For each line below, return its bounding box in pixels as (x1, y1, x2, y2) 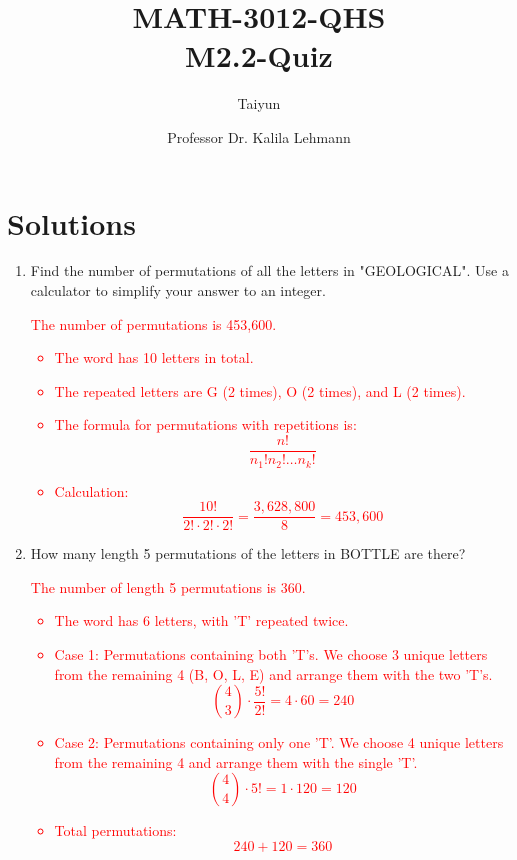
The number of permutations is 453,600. (30, 313, 277, 334)
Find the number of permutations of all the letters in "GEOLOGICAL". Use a (30, 260, 509, 281)
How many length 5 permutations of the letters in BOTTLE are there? (30, 543, 466, 564)
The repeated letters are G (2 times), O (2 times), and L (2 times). (54, 380, 466, 401)
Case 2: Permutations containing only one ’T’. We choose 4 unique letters (54, 732, 504, 753)
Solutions (7, 202, 136, 243)
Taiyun (237, 93, 281, 114)
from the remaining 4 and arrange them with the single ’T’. (54, 751, 418, 772)
